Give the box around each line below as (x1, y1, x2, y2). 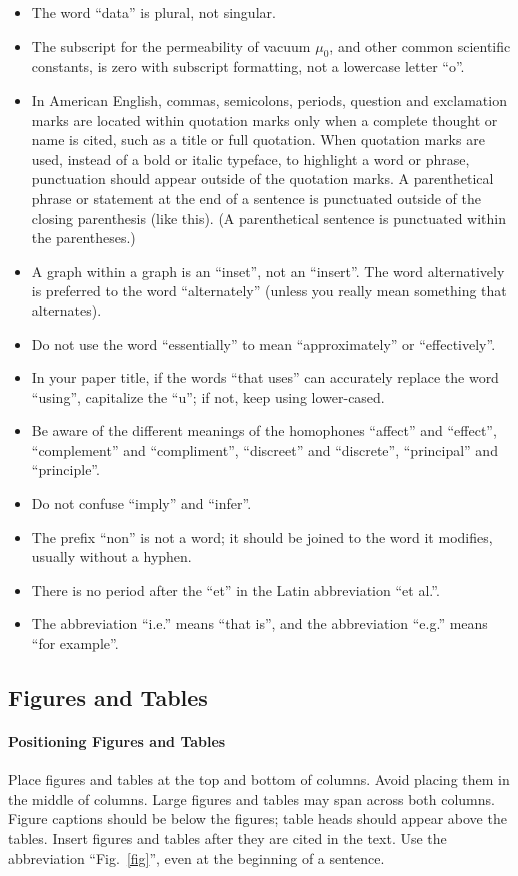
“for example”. (31, 633, 119, 654)
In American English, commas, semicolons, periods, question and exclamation (31, 89, 507, 110)
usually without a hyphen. (31, 546, 192, 567)
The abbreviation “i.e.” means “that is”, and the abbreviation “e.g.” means (31, 613, 488, 634)
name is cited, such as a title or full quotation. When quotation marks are (31, 129, 485, 150)
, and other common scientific (329, 35, 511, 56)
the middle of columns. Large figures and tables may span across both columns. (8, 788, 495, 809)
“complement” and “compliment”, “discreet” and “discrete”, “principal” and (31, 439, 498, 460)
